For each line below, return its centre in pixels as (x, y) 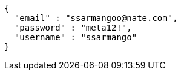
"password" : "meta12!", (73, 28)
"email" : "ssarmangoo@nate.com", (96, 18)
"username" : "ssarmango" (76, 37)
